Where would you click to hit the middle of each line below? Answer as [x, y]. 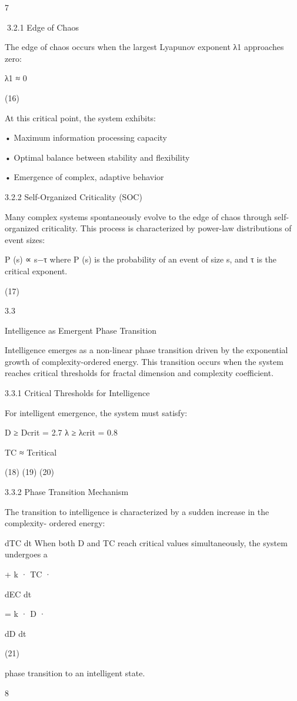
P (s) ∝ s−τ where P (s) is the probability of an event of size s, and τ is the [141, 259]
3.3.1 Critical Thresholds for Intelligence [77, 393]
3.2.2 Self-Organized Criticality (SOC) [74, 196]
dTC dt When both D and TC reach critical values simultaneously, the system [146, 542]
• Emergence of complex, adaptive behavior [84, 177]
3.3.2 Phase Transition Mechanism [67, 492]
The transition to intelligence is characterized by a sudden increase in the [137, 511]
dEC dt [18, 594]
